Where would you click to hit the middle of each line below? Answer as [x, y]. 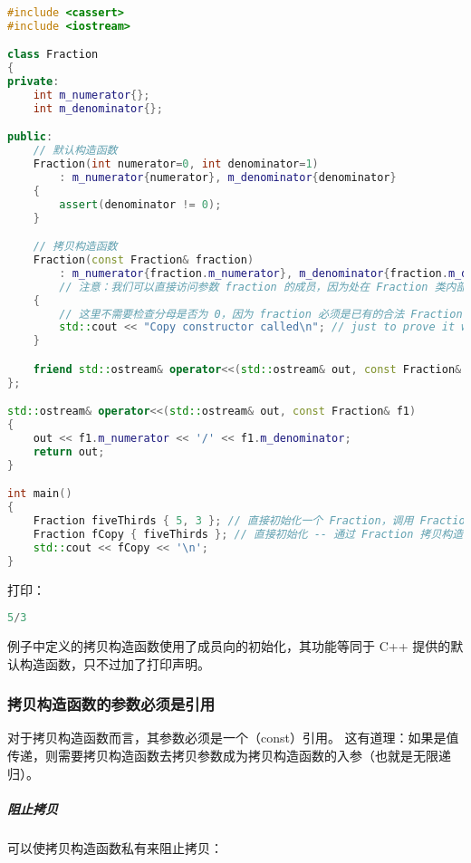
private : [34, 82]
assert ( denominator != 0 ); [140, 204]
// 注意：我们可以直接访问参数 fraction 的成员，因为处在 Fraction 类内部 [263, 287]
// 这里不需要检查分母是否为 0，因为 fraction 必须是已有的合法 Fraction [261, 314]
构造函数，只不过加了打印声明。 [115, 663]
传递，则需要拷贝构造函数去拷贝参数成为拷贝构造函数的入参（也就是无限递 [229, 756]
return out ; [69, 451]
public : [30, 137]
